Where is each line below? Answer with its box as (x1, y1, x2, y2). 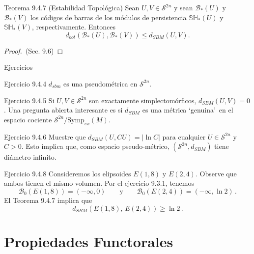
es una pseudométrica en (63, 78, 138, 88)
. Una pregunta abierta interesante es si (4, 105, 123, 115)
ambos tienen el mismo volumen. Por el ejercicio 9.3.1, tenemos (4, 178, 195, 188)
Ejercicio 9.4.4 (4, 78, 47, 88)
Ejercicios (4, 62, 33, 72)
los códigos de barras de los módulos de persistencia (30, 12, 187, 22)
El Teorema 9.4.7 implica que (4, 195, 92, 205)
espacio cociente (4, 114, 52, 124)
